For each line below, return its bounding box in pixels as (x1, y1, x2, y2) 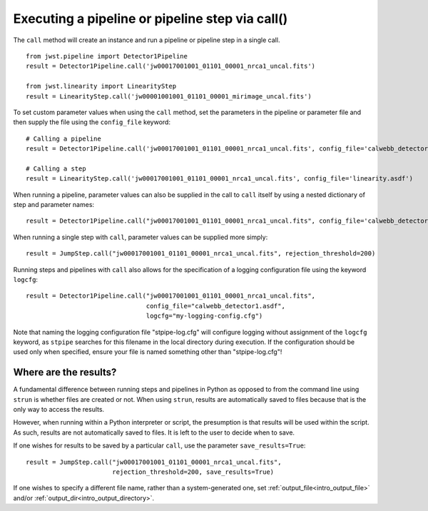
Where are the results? (13, 366, 117, 378)
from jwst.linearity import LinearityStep (26, 82, 177, 91)
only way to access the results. (13, 405, 105, 413)
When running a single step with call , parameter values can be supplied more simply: (13, 233, 268, 241)
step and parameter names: (13, 201, 95, 209)
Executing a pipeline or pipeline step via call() (13, 11, 288, 26)
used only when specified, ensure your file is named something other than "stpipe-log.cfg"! (13, 348, 282, 356)
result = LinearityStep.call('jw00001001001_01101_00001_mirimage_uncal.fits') (26, 92, 312, 100)
